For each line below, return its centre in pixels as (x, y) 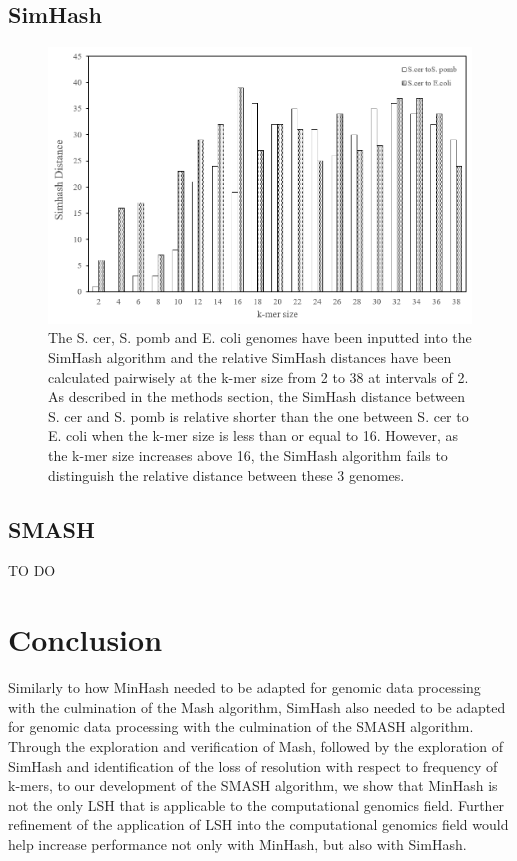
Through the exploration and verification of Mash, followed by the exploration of (255, 745)
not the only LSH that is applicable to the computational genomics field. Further (256, 804)
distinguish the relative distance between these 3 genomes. (226, 474)
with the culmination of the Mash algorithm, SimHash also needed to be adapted (257, 706)
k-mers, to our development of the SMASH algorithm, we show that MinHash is (253, 785)
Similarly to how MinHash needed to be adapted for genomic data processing (244, 687)
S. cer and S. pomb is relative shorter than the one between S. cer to (258, 415)
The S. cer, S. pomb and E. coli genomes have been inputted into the (260, 337)
